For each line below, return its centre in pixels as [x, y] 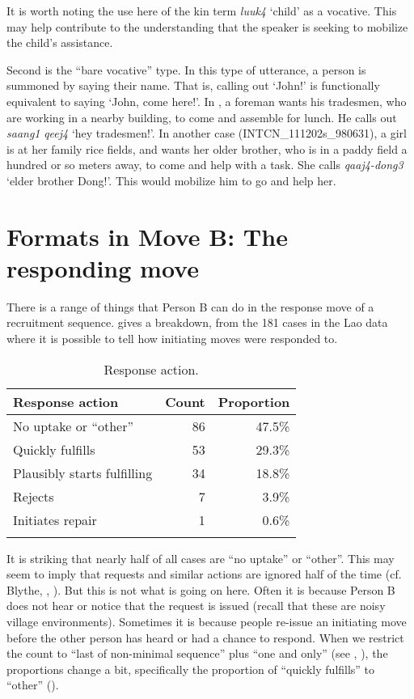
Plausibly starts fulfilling [83, 472]
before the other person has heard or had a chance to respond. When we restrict [205, 637]
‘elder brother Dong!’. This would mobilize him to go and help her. [171, 180]
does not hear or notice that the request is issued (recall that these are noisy [196, 606]
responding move [103, 267]
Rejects [34, 496]
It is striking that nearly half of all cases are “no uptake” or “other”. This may [201, 558]
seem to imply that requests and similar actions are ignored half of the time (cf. [204, 574]
